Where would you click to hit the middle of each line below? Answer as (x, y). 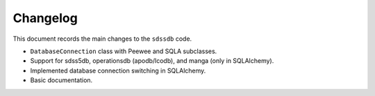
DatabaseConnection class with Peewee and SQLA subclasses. (124, 51)
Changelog (45, 18)
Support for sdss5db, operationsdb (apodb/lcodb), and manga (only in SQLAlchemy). (152, 61)
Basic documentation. (61, 80)
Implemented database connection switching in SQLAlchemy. (118, 70)
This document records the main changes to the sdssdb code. (102, 39)
